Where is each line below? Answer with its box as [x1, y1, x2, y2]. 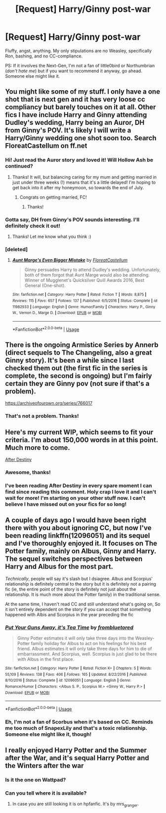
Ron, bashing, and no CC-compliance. [5, 53, 83, 59]
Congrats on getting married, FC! [19, 194, 87, 200]
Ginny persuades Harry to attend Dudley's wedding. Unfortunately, [24, 267, 161, 273]
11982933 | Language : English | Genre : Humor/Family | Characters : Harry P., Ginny [12, 304, 156, 309]
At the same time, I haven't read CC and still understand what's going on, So [5, 601, 161, 607]
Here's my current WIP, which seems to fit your [5, 428, 154, 436]
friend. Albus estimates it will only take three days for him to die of [17, 646, 152, 651]
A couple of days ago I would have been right [5, 516, 147, 525]
